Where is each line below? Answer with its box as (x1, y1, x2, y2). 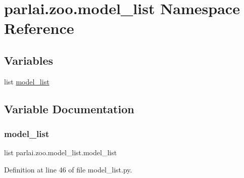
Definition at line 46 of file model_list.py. (4, 164, 132, 174)
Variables (4, 52, 54, 68)
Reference (4, 18, 74, 38)
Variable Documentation (4, 101, 134, 116)
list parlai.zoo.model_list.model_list (4, 147, 117, 158)
